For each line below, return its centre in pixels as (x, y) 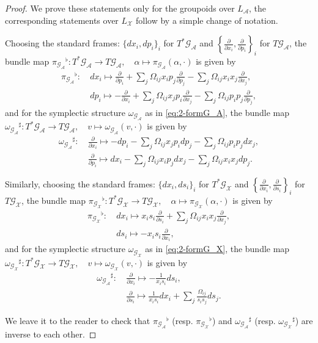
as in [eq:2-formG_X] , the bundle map (217, 249)
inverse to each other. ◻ (51, 334)
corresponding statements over (62, 20)
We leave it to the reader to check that (78, 320)
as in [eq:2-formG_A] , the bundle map (217, 113)
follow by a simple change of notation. (207, 20)
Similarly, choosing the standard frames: (80, 183)
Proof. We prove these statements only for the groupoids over (120, 8)
